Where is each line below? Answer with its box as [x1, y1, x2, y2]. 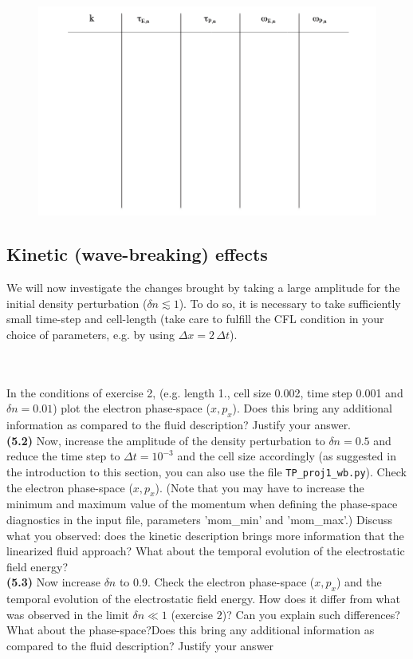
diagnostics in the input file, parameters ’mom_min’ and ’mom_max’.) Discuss [6, 511, 393, 527]
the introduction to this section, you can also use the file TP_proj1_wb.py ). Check [6, 463, 407, 479]
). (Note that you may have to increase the [155, 479, 364, 495]
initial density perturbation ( [6, 294, 147, 311]
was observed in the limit [6, 606, 129, 622]
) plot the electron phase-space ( [53, 400, 210, 416]
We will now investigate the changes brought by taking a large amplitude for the [6, 279, 400, 296]
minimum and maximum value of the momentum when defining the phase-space [6, 495, 398, 512]
